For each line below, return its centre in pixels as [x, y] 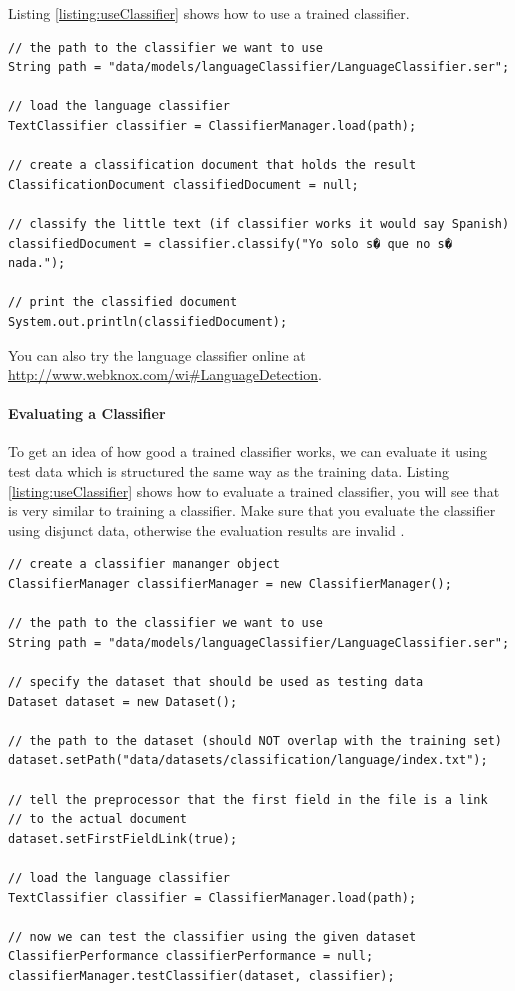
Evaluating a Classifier [87, 413]
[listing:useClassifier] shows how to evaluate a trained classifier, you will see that [254, 490]
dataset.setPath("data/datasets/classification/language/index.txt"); [248, 760]
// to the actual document [97, 819]
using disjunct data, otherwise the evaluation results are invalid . [206, 529]
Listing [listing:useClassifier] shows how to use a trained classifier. [209, 13]
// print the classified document [123, 302]
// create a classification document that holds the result [212, 165]
